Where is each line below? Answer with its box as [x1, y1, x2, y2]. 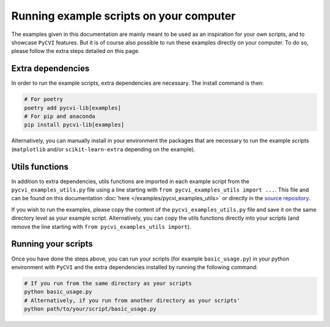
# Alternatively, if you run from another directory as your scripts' [24, 296, 241, 304]
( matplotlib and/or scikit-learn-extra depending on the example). [11, 145, 196, 153]
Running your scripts [11, 239, 93, 250]
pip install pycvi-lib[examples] [24, 121, 125, 128]
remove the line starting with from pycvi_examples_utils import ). [11, 223, 192, 230]
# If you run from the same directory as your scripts [24, 279, 192, 287]
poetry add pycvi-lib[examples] [24, 104, 122, 111]
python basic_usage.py [24, 289, 92, 295]
